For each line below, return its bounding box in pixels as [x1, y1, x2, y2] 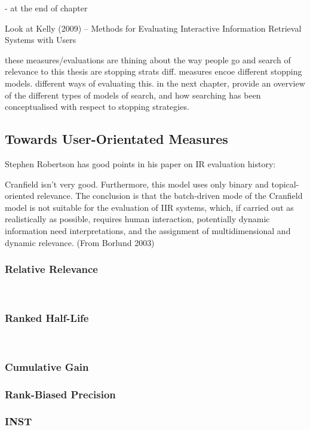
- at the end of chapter [5, 2, 88, 14]
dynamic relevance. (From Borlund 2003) [5, 236, 155, 248]
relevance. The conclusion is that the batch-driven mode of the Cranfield [37, 189, 303, 202]
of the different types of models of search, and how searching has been [5, 88, 261, 101]
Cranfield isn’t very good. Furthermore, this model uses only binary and [5, 177, 269, 190]
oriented [5, 189, 35, 202]
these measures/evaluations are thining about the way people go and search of [5, 53, 291, 66]
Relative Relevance [5, 262, 98, 277]
